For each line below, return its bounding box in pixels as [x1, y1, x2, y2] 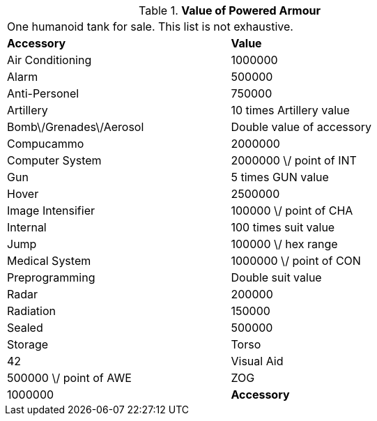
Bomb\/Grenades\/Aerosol [7, 120, 144, 134]
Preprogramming [7, 270, 95, 284]
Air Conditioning [7, 53, 92, 67]
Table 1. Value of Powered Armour [139, 3, 321, 17]
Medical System [7, 254, 91, 268]
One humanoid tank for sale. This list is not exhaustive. [7, 20, 293, 33]
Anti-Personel [7, 86, 79, 100]
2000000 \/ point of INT [231, 153, 357, 167]
